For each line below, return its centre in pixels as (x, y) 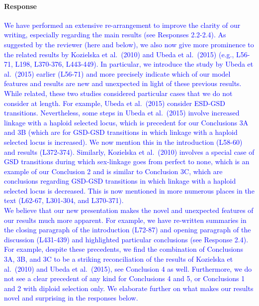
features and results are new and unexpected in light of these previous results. (123, 83)
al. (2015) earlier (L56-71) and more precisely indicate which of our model (117, 73)
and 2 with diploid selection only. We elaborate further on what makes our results (129, 288)
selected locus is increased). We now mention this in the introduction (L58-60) (123, 142)
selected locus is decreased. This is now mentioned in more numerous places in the (129, 190)
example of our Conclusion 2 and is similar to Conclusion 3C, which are (113, 171)
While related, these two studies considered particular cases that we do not (118, 93)
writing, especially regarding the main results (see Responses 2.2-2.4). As (115, 35)
